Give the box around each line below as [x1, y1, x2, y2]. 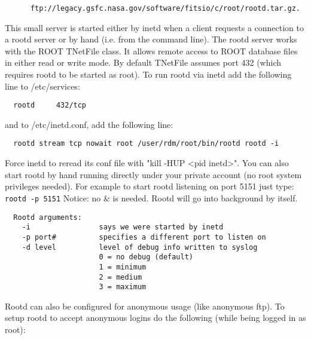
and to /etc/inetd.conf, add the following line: [5, 118, 173, 130]
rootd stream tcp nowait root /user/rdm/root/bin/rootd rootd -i [13, 139, 279, 148]
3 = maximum [99, 283, 147, 292]
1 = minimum [99, 262, 147, 271]
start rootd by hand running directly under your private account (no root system [5, 168, 302, 180]
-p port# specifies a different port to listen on [22, 232, 266, 241]
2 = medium [99, 272, 142, 281]
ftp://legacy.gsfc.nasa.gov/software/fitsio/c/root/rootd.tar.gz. [30, 4, 300, 13]
